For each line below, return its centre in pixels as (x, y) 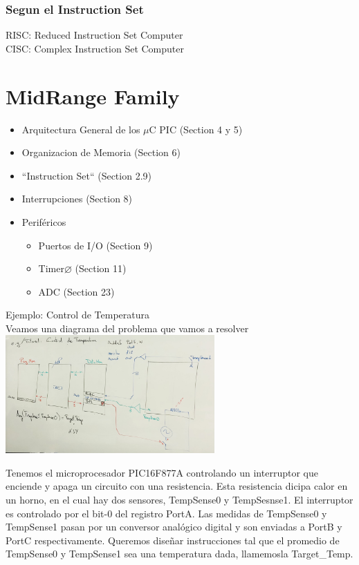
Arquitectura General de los (81, 129)
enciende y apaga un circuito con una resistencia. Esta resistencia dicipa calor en (177, 486)
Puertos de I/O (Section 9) (95, 245)
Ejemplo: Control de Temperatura (77, 315)
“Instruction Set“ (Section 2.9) (86, 175)
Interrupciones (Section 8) (77, 199)
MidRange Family (93, 96)
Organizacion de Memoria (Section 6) (101, 152)
